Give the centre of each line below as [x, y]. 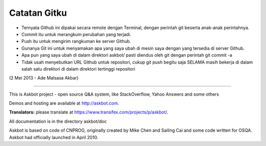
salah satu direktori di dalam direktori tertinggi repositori [78, 69]
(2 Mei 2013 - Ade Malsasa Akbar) [44, 78]
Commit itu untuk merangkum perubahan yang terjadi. [76, 34]
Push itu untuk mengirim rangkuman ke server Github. [76, 41]
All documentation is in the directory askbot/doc [58, 121]
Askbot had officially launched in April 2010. [54, 137]
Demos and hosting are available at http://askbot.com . [64, 103]
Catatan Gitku [38, 13]
